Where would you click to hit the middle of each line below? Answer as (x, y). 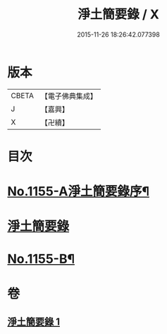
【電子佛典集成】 (69, 96)
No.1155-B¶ (41, 259)
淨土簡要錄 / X (118, 14)
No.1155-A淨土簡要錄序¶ (79, 192)
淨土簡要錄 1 (34, 322)
